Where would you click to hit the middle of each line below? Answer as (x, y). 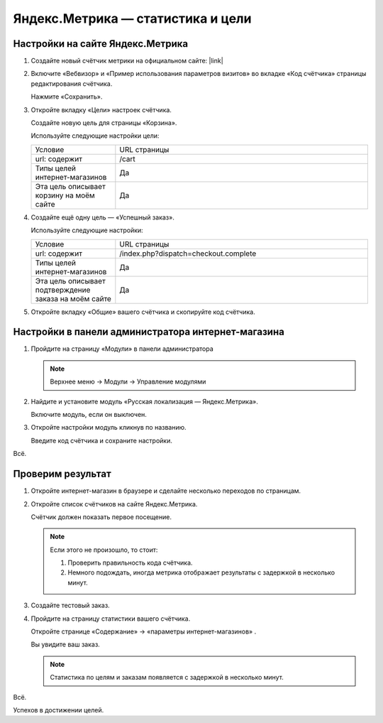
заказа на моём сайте (73, 298)
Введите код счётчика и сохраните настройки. (102, 440)
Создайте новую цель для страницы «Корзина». (104, 123)
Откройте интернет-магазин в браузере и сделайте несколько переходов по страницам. (166, 491)
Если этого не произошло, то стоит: (104, 550)
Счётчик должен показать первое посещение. (101, 517)
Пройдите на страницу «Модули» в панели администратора (122, 349)
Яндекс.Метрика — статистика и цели (132, 18)
